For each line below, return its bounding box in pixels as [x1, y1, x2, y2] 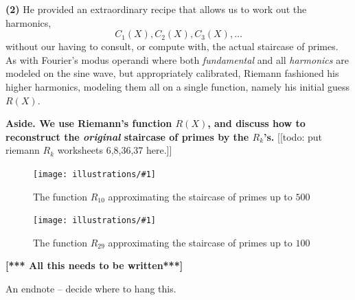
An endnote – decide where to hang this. [5, 281, 176, 296]
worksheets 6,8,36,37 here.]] [57, 143, 172, 157]
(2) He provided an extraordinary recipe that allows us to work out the [5, 2, 307, 16]
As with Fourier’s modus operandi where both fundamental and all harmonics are [5, 52, 349, 67]
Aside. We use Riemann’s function [5, 116, 172, 130]
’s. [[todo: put [264, 129, 322, 143]
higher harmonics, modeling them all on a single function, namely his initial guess [5, 79, 350, 93]
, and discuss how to [207, 116, 306, 130]
